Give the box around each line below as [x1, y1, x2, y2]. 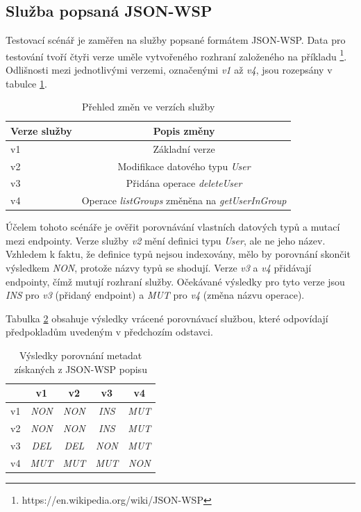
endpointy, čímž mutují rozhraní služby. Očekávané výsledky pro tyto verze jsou [6, 274, 345, 288]
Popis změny [153, 123, 215, 138]
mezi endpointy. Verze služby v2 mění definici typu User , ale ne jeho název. [6, 233, 326, 247]
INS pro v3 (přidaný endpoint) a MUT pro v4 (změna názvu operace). [6, 288, 305, 302]
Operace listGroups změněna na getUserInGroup [81, 193, 287, 208]
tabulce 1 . [6, 76, 47, 90]
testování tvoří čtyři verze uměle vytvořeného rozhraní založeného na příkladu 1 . [6, 47, 347, 63]
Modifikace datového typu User [117, 158, 251, 173]
